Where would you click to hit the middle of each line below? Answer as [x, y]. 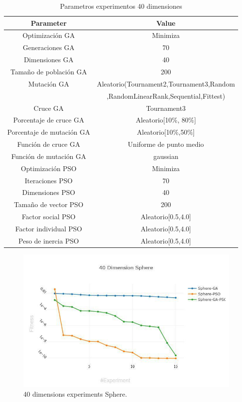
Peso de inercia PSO [49, 240]
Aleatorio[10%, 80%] [166, 120]
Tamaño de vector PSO [48, 204]
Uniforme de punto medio [166, 144]
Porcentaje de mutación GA [49, 132]
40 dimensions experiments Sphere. [75, 394]
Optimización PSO [49, 168]
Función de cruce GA [49, 144]
